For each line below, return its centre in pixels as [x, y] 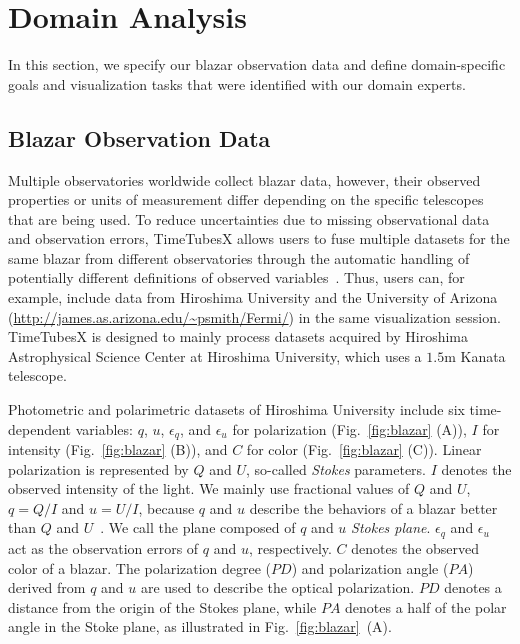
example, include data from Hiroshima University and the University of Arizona [253, 297]
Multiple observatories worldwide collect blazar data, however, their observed [244, 179]
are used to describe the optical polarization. [277, 587]
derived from [47, 587]
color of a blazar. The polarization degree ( [140, 567]
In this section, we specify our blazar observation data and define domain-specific [257, 64]
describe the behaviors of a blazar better [373, 507]
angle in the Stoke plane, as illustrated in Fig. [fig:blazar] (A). [200, 626]
